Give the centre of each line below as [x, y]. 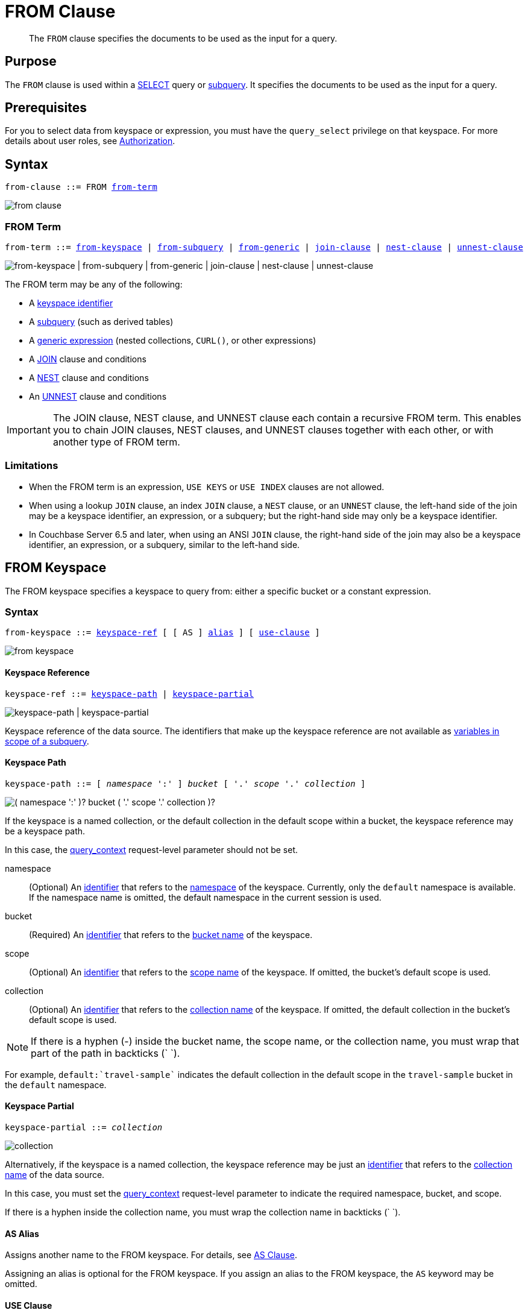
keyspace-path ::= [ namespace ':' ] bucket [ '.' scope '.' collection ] [185, 783]
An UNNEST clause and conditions [98, 397]
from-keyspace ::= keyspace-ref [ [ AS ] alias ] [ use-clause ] [162, 633]
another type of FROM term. [116, 442]
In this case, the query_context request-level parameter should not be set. [151, 849]
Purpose [31, 61]
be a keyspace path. [45, 831]
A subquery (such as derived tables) [101, 322]
